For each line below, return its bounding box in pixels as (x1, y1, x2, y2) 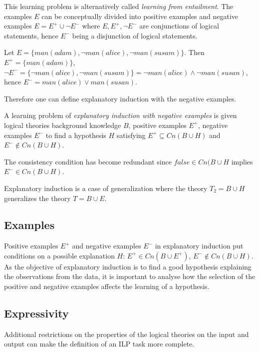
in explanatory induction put (155, 240, 244, 251)
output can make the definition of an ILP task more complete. (4, 338, 195, 349)
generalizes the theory (4, 192, 71, 203)
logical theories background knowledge (4, 119, 121, 130)
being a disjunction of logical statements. (72, 30, 198, 40)
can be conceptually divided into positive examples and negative (41, 10, 239, 21)
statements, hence (4, 30, 58, 40)
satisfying (116, 129, 146, 140)
